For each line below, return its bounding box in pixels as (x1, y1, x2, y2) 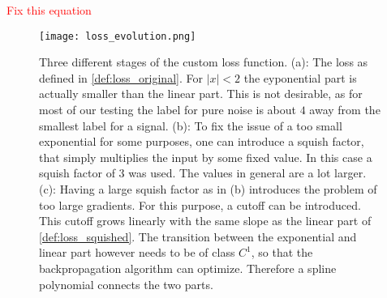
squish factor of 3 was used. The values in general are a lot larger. (39, 164, 367, 181)
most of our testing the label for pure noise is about (39, 101, 296, 118)
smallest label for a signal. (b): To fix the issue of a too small (39, 117, 342, 134)
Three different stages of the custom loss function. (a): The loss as (39, 53, 368, 70)
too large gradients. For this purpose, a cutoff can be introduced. (39, 196, 361, 213)
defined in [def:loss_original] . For (39, 69, 203, 86)
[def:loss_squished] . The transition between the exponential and (39, 228, 357, 245)
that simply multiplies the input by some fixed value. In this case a (39, 148, 372, 165)
